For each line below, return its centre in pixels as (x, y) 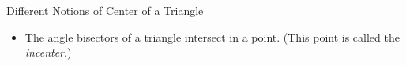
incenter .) (48, 52)
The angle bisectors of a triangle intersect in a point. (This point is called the (212, 37)
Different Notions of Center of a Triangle (105, 10)
